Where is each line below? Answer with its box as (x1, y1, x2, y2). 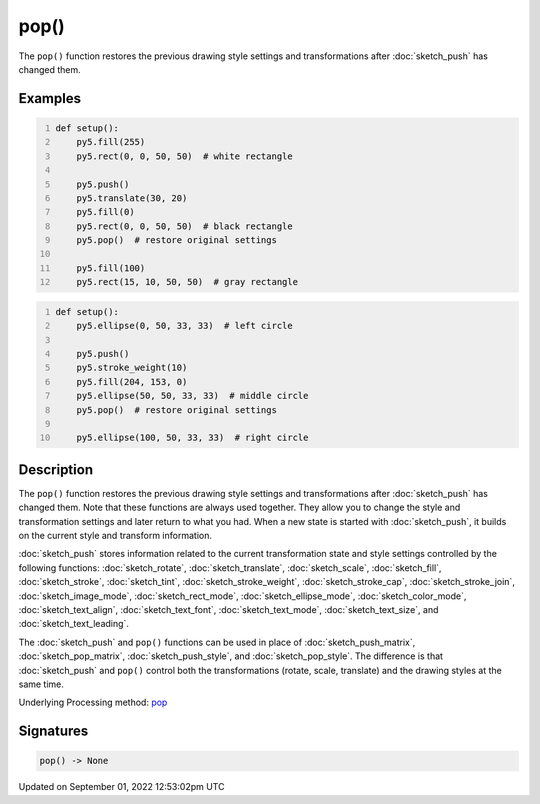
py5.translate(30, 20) (76, 192, 188, 204)
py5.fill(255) (76, 136, 146, 148)
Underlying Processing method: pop (18, 696, 168, 709)
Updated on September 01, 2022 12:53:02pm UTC (18, 781, 225, 793)
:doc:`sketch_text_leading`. (18, 618, 130, 630)
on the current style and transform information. (18, 530, 212, 541)
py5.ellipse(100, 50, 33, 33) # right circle (76, 432, 309, 444)
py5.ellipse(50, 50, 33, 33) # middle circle (76, 390, 309, 402)
